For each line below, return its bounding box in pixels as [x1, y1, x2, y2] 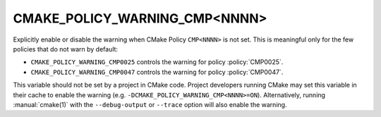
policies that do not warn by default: [13, 44, 119, 53]
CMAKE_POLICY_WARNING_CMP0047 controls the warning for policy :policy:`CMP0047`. [30, 68, 284, 76]
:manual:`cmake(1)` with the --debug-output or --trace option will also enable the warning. [13, 100, 287, 109]
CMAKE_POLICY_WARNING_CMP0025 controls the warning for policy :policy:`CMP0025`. [30, 58, 284, 66]
